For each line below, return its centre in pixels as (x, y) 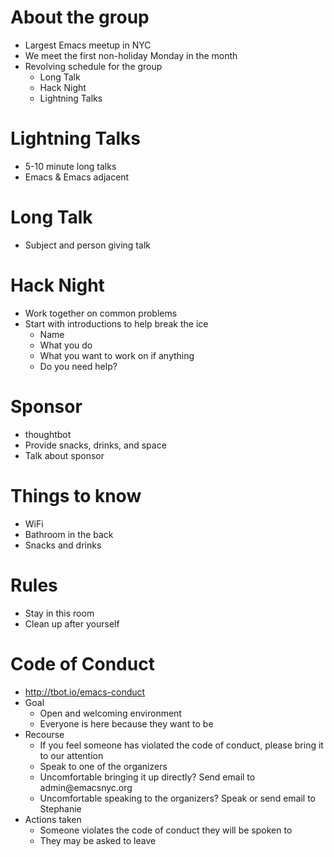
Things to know (76, 495)
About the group (80, 17)
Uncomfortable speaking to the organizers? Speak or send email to (177, 798)
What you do (66, 345)
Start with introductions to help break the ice (116, 323)
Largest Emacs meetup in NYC (88, 45)
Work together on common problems (101, 313)
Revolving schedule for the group (93, 66)
